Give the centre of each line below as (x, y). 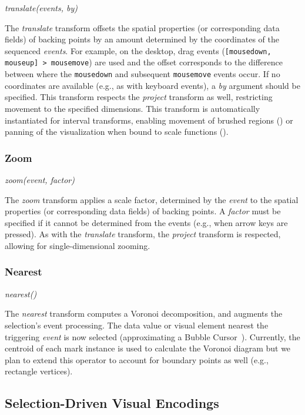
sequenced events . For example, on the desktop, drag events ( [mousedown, (138, 50)
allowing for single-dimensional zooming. (78, 245)
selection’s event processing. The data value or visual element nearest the (137, 325)
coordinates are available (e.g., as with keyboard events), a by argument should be (152, 85)
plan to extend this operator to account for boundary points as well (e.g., (137, 359)
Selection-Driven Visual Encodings (112, 403)
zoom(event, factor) (40, 179)
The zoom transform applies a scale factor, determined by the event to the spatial (152, 199)
